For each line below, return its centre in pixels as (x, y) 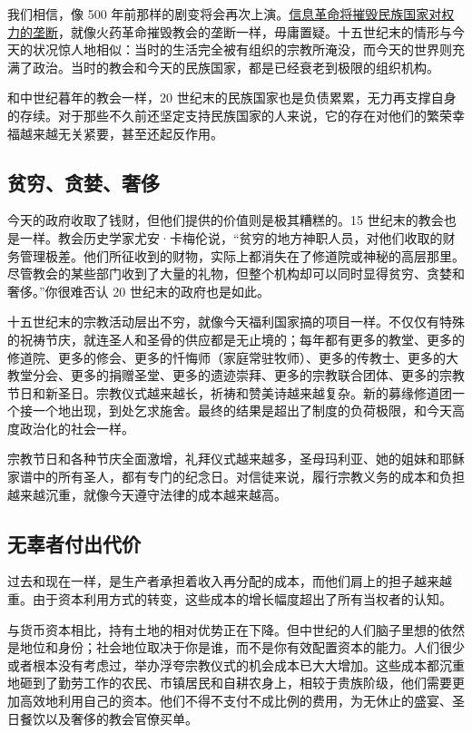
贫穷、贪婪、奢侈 (84, 182)
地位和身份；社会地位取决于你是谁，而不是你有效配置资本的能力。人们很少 (242, 647)
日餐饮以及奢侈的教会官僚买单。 (103, 718)
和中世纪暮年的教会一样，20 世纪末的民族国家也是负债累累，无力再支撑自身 (232, 98)
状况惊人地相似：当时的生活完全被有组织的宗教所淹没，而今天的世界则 (242, 49)
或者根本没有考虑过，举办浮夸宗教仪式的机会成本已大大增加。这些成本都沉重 (236, 665)
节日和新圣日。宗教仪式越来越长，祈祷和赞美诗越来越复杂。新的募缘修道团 (230, 392)
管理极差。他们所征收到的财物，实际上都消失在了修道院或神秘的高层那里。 (242, 255)
